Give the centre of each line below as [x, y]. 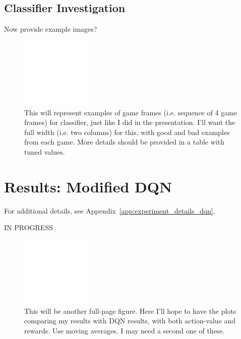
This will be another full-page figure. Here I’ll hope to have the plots [130, 311]
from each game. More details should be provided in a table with [124, 142]
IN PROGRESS [28, 227]
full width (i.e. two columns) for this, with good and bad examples [127, 132]
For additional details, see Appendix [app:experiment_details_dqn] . [110, 210]
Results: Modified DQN [88, 186]
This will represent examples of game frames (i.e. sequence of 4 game [131, 112]
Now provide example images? [51, 29]
